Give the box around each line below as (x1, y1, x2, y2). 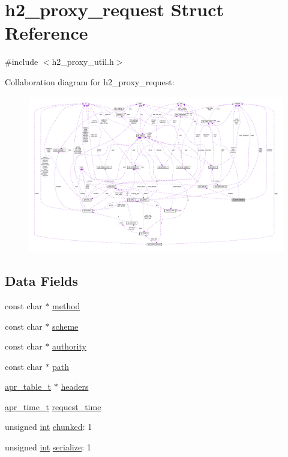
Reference (5, 20, 88, 45)
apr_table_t (5, 380, 52, 393)
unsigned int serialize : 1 (5, 441, 91, 453)
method (52, 299, 80, 312)
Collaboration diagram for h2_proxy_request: (5, 75, 175, 88)
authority (52, 340, 86, 353)
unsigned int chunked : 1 (5, 420, 92, 433)
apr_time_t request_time (5, 400, 101, 413)
